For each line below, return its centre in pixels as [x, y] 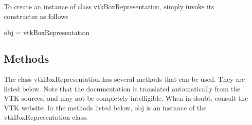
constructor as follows [36, 16]
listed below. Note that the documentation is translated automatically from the [122, 88]
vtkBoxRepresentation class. [46, 117]
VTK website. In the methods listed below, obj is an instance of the [105, 107]
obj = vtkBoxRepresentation [47, 32]
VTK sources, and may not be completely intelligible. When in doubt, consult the [126, 98]
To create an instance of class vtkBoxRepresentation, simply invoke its [109, 6]
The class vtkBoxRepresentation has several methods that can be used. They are [125, 79]
